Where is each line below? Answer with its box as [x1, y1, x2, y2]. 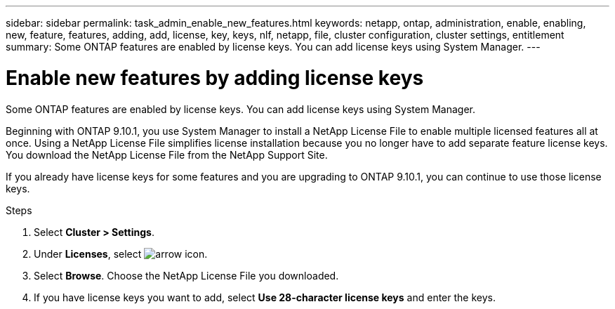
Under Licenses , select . [34, 247, 208, 260]
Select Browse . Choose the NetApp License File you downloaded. [34, 269, 339, 282]
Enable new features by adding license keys [6, 65, 424, 90]
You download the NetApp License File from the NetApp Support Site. [6, 148, 328, 161]
